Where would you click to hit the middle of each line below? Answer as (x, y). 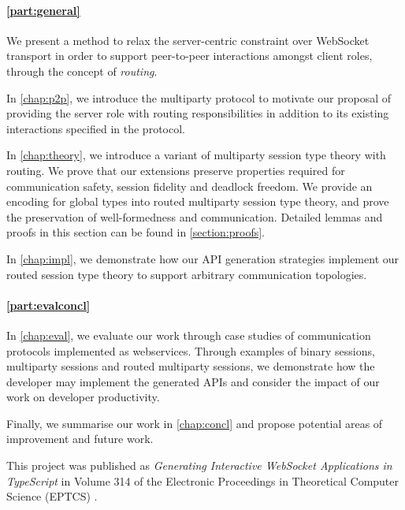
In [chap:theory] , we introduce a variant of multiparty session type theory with (196, 155)
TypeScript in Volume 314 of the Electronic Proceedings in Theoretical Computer (203, 480)
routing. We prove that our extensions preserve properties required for (176, 170)
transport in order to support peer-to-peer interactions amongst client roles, (189, 56)
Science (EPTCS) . (52, 496)
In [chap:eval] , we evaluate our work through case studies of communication (189, 335)
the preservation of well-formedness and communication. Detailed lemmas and (195, 216)
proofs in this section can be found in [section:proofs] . (136, 232)
